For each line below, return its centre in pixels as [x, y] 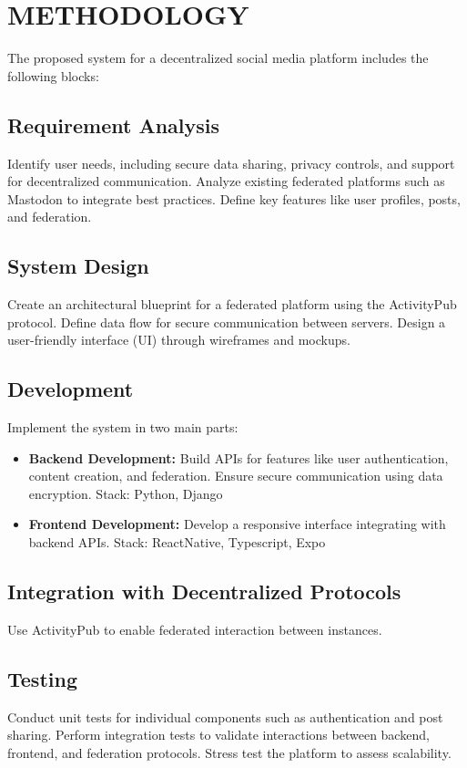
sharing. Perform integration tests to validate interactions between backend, [218, 735]
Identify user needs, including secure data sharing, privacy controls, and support [231, 163]
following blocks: [53, 75]
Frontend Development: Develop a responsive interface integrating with [237, 524]
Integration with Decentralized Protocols [204, 592]
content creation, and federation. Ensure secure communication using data [236, 476]
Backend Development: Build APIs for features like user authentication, [239, 457]
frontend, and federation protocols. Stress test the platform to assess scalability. [229, 752]
